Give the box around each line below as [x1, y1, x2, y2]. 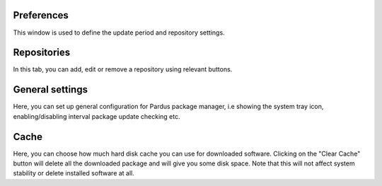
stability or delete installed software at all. [13, 169, 134, 178]
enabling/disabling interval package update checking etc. [13, 112, 180, 120]
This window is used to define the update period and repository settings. [13, 28, 226, 37]
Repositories [13, 47, 71, 59]
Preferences [13, 9, 69, 21]
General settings [13, 83, 88, 95]
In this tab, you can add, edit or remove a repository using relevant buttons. [13, 65, 233, 74]
